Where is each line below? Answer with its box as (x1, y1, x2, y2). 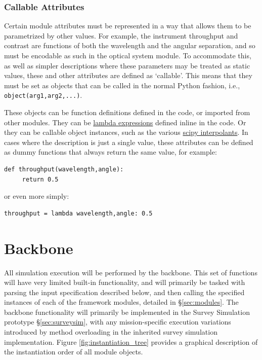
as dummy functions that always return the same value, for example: (4, 147, 217, 157)
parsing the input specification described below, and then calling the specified (4, 286, 245, 297)
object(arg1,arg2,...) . (4, 90, 82, 100)
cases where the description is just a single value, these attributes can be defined (4, 136, 253, 147)
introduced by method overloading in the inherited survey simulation (4, 327, 217, 337)
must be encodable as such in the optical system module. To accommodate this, (4, 50, 251, 60)
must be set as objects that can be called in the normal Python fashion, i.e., (4, 80, 240, 90)
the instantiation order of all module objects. (4, 346, 143, 357)
